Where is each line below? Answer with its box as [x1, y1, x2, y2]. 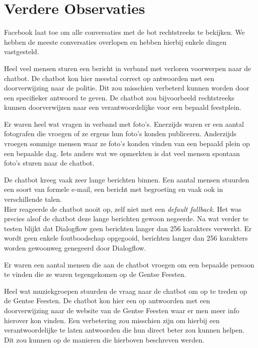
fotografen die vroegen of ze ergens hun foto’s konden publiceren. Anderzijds [4, 128, 237, 139]
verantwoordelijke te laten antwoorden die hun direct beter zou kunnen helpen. [4, 325, 245, 335]
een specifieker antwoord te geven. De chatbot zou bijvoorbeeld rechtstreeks [4, 92, 235, 102]
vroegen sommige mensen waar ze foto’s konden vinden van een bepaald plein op [4, 138, 250, 149]
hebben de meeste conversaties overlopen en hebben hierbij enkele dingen [4, 36, 227, 47]
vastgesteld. [4, 46, 39, 57]
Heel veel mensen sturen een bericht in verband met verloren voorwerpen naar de [4, 63, 252, 73]
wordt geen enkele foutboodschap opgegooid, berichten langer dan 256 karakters [4, 233, 248, 243]
